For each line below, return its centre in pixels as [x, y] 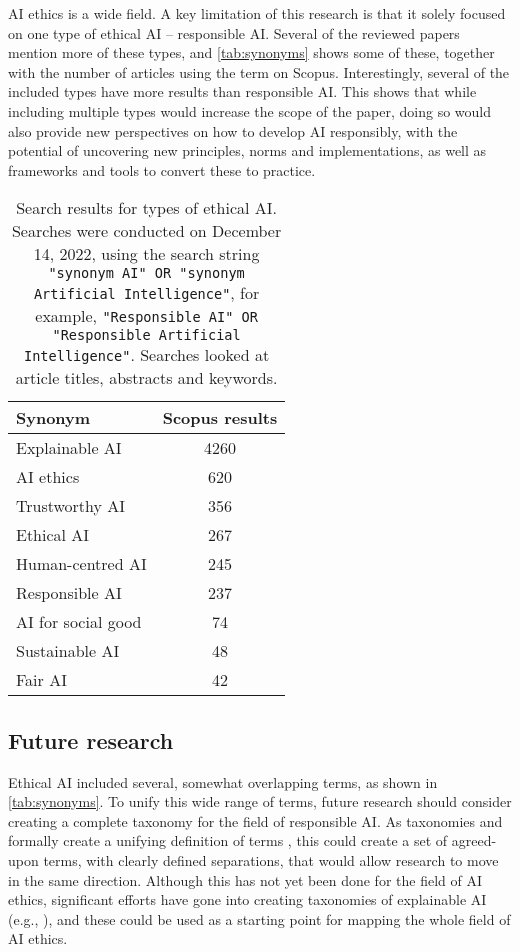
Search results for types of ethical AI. [147, 208]
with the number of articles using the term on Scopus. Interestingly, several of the [259, 71]
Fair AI [41, 680]
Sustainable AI [68, 651]
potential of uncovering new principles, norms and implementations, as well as [247, 150]
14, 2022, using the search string [146, 254]
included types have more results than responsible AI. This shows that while [242, 91]
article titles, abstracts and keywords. [146, 378]
